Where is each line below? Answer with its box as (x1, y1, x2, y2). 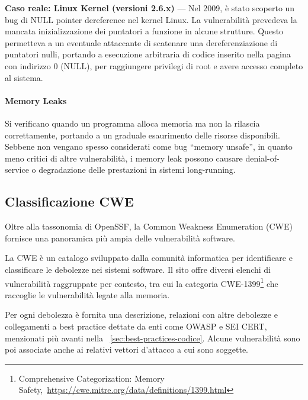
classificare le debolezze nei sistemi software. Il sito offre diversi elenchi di (5, 263, 271, 275)
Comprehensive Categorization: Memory (18, 372, 165, 384)
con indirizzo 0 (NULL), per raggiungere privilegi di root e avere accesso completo (5, 59, 303, 72)
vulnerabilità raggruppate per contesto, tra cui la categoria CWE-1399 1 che (5, 275, 278, 289)
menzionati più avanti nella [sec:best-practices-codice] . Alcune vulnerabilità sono (5, 331, 300, 344)
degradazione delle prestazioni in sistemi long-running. (38, 163, 236, 176)
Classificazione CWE (5, 192, 134, 211)
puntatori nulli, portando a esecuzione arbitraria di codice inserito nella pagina (5, 48, 291, 60)
